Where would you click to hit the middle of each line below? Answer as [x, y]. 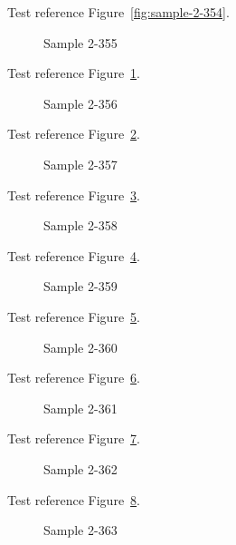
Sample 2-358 [80, 225]
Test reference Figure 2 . [74, 134]
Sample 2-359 [80, 286]
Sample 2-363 [80, 530]
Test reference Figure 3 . [74, 195]
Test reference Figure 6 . [74, 378]
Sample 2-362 [80, 468]
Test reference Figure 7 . [74, 438]
